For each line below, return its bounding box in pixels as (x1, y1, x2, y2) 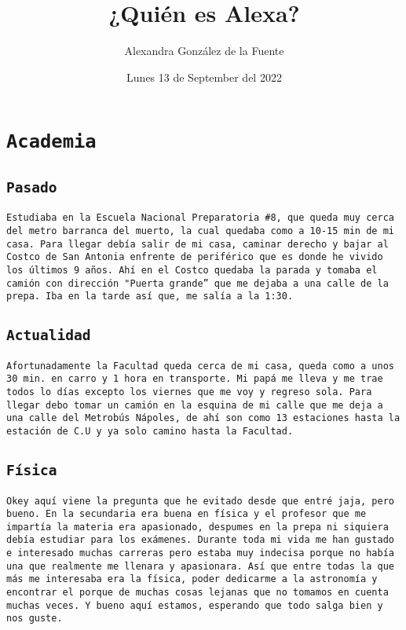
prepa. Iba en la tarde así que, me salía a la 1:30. (6, 291, 294, 302)
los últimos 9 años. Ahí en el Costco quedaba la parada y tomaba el (6, 265, 378, 277)
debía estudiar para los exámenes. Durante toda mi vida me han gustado (6, 534, 394, 546)
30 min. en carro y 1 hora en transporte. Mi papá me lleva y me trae (6, 373, 383, 385)
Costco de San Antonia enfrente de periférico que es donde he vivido (6, 251, 383, 263)
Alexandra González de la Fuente (124, 42, 284, 59)
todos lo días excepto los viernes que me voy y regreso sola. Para (6, 386, 372, 398)
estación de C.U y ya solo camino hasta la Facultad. (6, 426, 294, 438)
